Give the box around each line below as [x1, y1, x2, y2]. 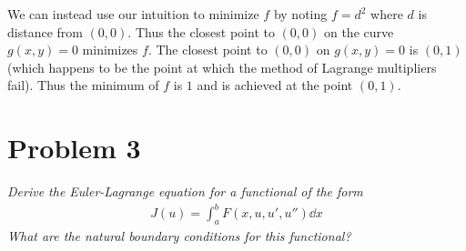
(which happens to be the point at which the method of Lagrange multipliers [7, 57, 437, 76]
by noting [273, 5, 328, 23]
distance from [7, 22, 83, 41]
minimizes [82, 40, 138, 59]
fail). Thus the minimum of [7, 75, 159, 95]
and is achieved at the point [197, 75, 353, 95]
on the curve [323, 22, 394, 41]
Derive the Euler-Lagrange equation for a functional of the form [7, 182, 363, 201]
